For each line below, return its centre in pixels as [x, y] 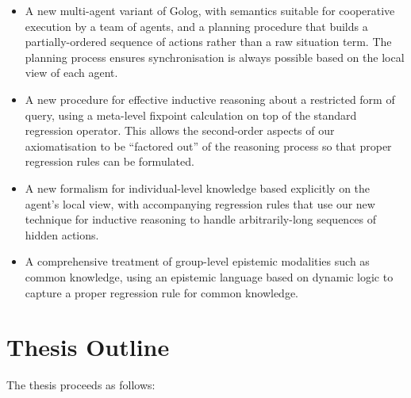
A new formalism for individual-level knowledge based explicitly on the [198, 188]
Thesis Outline [88, 347]
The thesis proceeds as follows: [81, 385]
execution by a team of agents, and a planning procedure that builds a [196, 26]
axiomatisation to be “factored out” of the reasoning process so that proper [208, 145]
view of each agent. [71, 73]
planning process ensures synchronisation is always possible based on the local [215, 57]
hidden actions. [62, 234]
